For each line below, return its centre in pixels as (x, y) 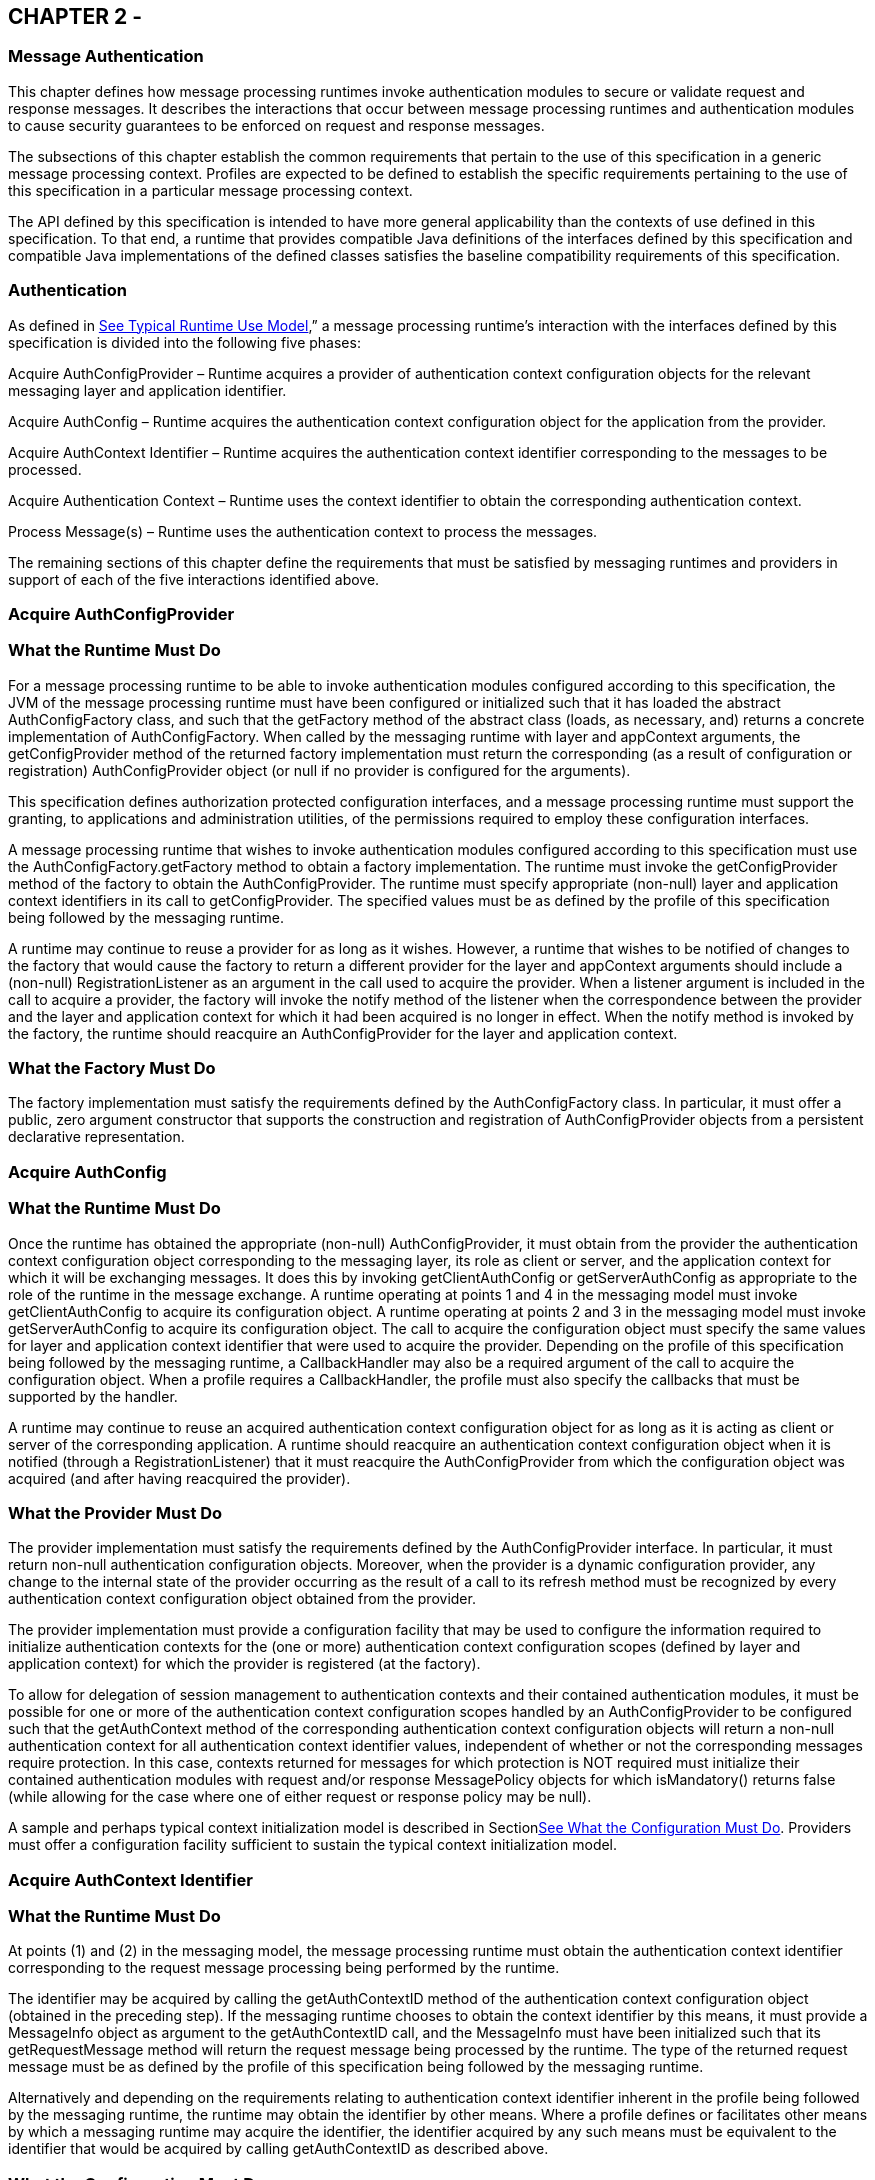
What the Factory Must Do (112, 1068)
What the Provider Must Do (115, 1512)
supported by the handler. (93, 1396)
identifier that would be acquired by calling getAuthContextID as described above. (278, 2149)
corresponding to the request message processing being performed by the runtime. (284, 1968)
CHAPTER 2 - (75, 16)
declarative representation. (96, 1137)
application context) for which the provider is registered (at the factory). (244, 1664)
